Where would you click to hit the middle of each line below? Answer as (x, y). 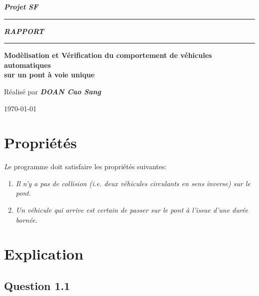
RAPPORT (24, 31)
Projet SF (21, 6)
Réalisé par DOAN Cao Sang (53, 91)
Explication (44, 254)
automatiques (28, 65)
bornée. (26, 219)
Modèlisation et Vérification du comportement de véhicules (108, 55)
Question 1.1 (37, 286)
